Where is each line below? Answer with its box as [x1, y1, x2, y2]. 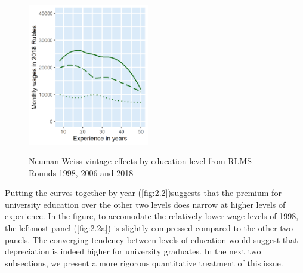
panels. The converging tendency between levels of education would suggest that [5, 233, 298, 246]
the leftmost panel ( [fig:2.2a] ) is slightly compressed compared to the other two [5, 222, 293, 234]
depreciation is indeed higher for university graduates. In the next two [5, 245, 261, 257]
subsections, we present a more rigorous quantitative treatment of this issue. [5, 256, 283, 269]
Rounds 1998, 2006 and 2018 [29, 166, 134, 179]
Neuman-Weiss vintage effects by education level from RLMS [29, 155, 252, 167]
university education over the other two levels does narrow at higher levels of [5, 198, 286, 210]
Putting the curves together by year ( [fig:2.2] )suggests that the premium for [5, 186, 282, 199]
